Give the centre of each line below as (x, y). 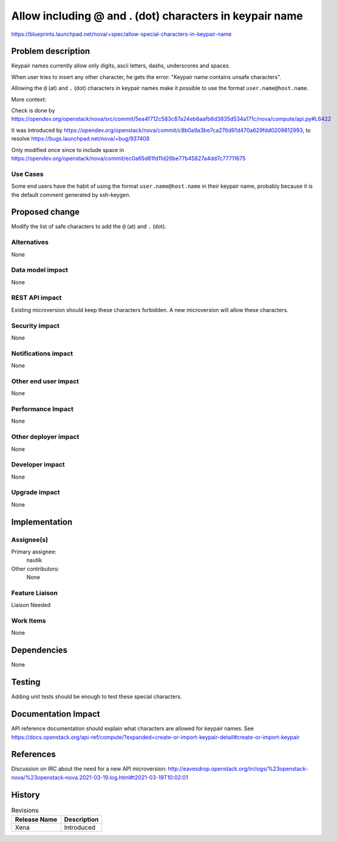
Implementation (42, 522)
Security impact (36, 325)
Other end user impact (45, 381)
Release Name (36, 820)
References (33, 754)
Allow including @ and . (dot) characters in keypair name (157, 16)
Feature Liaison (34, 593)
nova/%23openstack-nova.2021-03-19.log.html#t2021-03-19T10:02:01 (100, 777)
